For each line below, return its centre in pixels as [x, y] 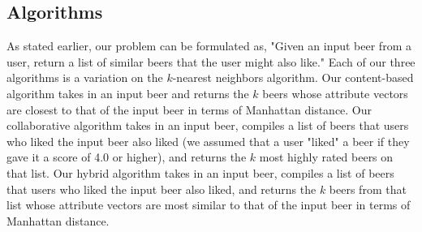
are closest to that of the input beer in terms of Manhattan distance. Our [189, 109]
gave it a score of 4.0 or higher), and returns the [127, 157]
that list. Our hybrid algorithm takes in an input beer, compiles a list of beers [200, 172]
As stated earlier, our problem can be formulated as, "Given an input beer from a [209, 46]
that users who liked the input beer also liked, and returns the [161, 189]
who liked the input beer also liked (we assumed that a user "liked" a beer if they [208, 141]
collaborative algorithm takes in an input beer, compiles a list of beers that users [208, 125]
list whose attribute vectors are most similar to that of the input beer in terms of [209, 205]
